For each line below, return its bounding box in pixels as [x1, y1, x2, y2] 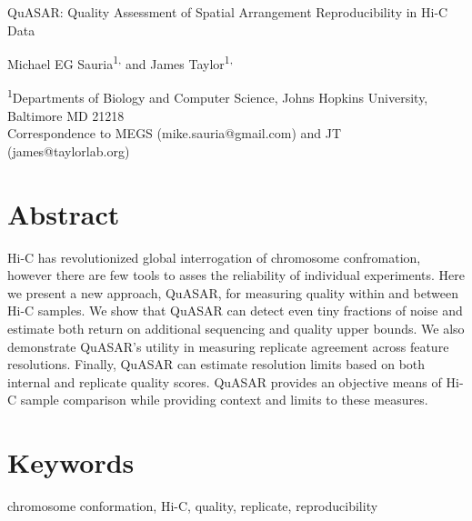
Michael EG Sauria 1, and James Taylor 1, [7, 52, 233, 73]
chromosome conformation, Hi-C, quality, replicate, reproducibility [7, 496, 378, 516]
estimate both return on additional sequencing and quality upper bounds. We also [7, 318, 465, 337]
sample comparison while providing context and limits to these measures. [20, 390, 428, 409]
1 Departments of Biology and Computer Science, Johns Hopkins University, [7, 85, 428, 107]
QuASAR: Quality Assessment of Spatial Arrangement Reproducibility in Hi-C [7, 3, 448, 21]
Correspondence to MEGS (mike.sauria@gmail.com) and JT [7, 124, 342, 143]
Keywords [7, 444, 135, 481]
